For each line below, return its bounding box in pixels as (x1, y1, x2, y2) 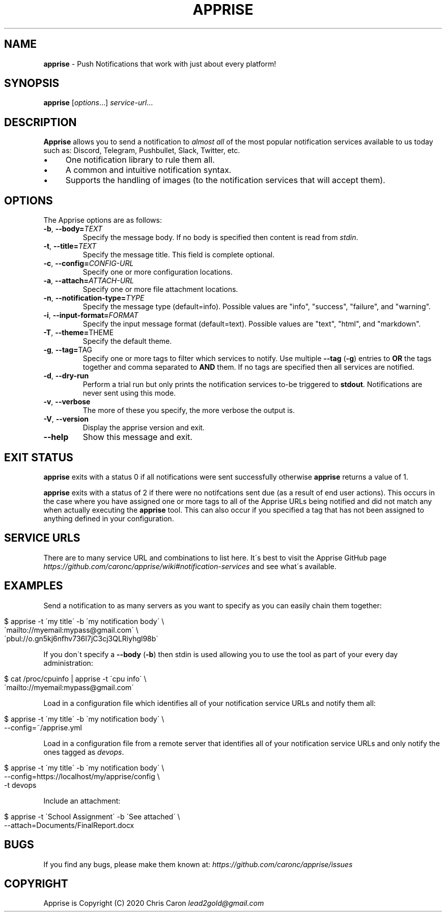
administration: (43, 658, 93, 667)
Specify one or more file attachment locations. (82, 285, 238, 294)
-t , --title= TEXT (43, 242, 97, 251)
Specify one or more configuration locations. (82, 268, 233, 277)
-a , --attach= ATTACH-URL (43, 276, 134, 285)
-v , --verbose (43, 397, 91, 406)
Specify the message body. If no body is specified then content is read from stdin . (82, 233, 358, 242)
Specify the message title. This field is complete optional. (82, 250, 275, 259)
